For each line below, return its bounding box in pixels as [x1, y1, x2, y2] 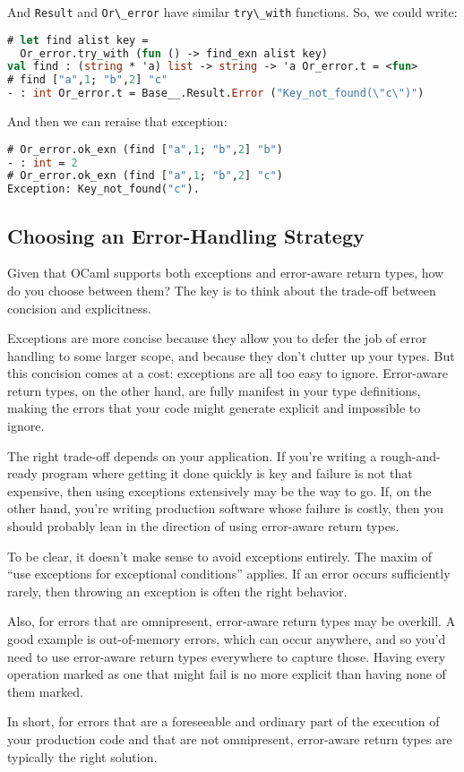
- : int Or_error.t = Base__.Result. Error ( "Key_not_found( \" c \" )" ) [7, 87, 425, 100]
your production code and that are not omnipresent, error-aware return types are [7, 729, 452, 748]
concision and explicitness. [7, 298, 151, 317]
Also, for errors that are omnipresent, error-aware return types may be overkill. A [7, 612, 456, 630]
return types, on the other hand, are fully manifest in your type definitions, [7, 381, 421, 399]
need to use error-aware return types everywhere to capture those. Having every [7, 647, 446, 665]
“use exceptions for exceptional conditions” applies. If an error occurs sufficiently [7, 564, 451, 583]
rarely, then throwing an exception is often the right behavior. [7, 581, 348, 600]
